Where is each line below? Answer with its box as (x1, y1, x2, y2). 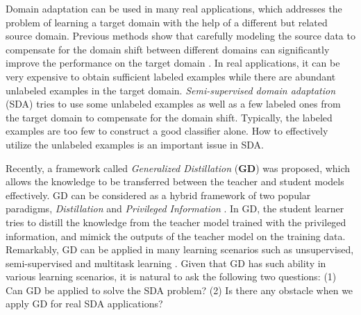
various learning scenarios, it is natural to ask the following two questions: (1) (6, 269, 337, 284)
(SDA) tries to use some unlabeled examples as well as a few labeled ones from (6, 96, 341, 111)
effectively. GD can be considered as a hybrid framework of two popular (6, 187, 311, 202)
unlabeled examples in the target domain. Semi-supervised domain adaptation (6, 83, 336, 97)
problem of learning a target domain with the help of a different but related (6, 15, 328, 29)
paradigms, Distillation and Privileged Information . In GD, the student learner (6, 201, 344, 216)
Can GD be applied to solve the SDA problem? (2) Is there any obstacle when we (6, 282, 353, 297)
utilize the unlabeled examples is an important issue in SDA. (6, 137, 264, 151)
